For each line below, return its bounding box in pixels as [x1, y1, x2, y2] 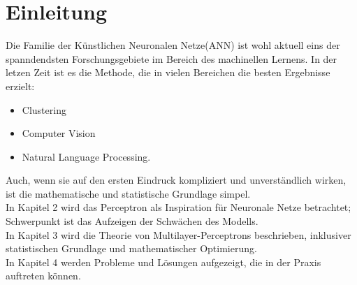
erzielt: [6, 78, 35, 93]
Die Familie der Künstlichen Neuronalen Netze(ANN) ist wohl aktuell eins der [6, 38, 340, 52]
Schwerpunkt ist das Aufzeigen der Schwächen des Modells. [6, 214, 258, 228]
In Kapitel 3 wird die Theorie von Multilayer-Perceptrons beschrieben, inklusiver [6, 227, 351, 242]
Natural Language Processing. [22, 149, 151, 163]
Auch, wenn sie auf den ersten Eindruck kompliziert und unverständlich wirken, [6, 173, 347, 187]
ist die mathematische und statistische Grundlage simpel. [6, 186, 251, 200]
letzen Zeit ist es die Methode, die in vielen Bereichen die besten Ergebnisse [6, 65, 330, 80]
